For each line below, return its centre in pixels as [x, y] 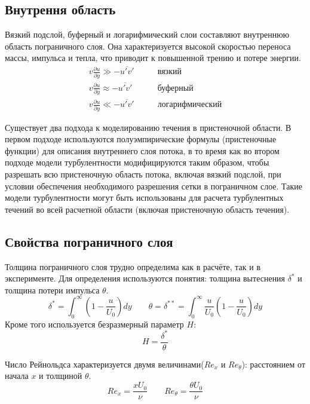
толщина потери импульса [52, 290]
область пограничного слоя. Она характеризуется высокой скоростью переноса [148, 46]
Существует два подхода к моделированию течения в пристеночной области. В [148, 127]
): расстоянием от [274, 364]
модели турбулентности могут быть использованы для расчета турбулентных [144, 198]
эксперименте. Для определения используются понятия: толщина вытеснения [145, 278]
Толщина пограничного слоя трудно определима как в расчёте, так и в [133, 266]
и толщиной [61, 376]
